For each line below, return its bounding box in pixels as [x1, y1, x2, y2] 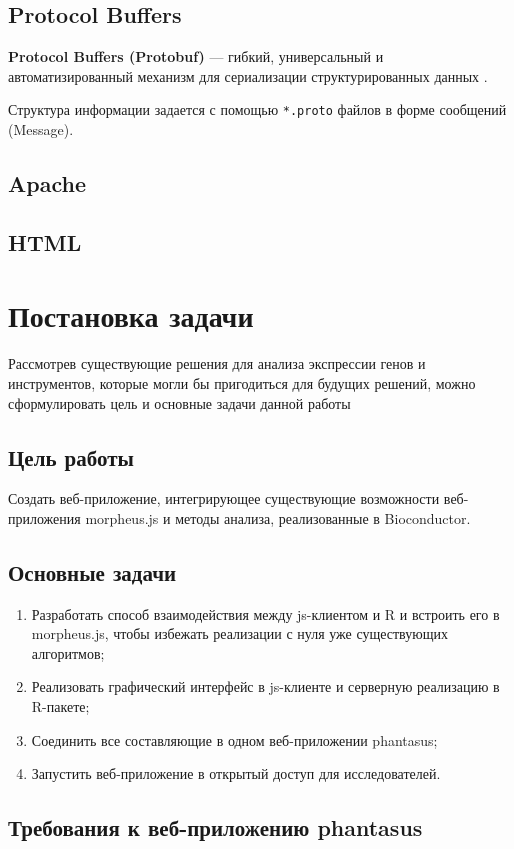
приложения [8, 507, 81, 528]
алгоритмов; [31, 642, 105, 663]
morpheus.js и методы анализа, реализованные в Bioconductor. [85, 507, 471, 528]
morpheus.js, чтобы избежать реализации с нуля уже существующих [31, 623, 448, 644]
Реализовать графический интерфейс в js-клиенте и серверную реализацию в [31, 676, 500, 697]
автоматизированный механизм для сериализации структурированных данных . [8, 65, 488, 86]
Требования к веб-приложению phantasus [8, 812, 423, 843]
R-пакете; [31, 696, 90, 717]
